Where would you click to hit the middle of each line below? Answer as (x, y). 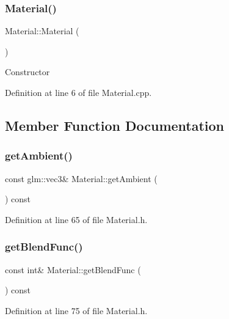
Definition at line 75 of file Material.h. (76, 310)
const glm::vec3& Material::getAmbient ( (81, 178)
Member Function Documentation (115, 125)
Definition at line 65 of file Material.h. (76, 219)
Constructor (27, 72)
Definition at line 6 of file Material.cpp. (78, 92)
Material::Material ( (42, 31)
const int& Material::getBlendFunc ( (73, 269)
